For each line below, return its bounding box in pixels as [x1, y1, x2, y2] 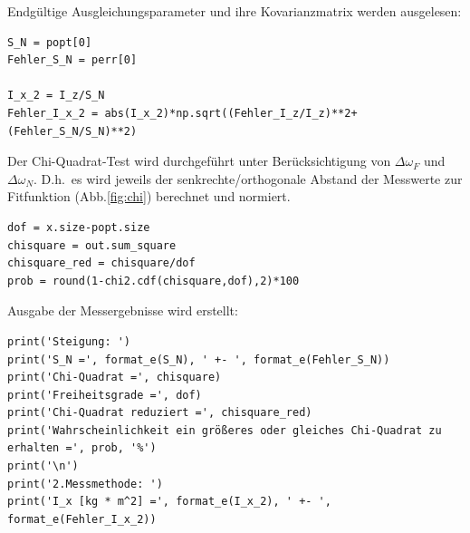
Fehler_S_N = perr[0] [7, 53, 138, 67]
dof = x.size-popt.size [7, 220, 150, 234]
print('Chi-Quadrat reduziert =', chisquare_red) [7, 406, 312, 420]
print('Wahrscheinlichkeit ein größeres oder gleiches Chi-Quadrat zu [7, 423, 442, 437]
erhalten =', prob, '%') [7, 441, 157, 455]
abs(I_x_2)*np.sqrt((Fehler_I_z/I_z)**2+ [104, 106, 358, 120]
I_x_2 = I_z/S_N [7, 89, 105, 102]
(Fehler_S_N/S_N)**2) [7, 124, 138, 138]
